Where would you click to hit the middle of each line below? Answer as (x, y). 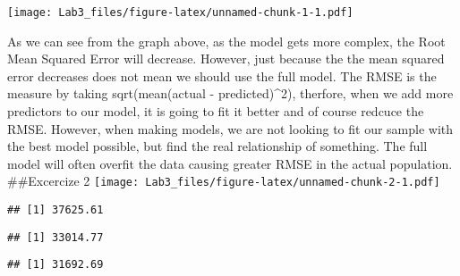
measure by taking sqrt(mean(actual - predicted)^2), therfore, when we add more (230, 93)
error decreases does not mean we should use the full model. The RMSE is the (222, 75)
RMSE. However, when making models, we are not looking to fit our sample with (230, 128)
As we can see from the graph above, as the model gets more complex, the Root (226, 41)
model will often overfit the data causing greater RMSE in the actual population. (230, 163)
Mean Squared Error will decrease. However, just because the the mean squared (226, 59)
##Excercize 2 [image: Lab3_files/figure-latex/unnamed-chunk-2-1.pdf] (224, 181)
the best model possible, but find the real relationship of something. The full (217, 146)
